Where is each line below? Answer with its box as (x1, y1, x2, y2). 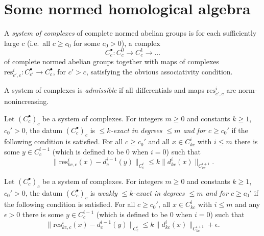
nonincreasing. (4, 96, 49, 107)
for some (73, 37, 100, 48)
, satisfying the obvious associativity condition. (86, 66, 233, 76)
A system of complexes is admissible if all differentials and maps (4, 85, 205, 95)
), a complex (121, 37, 160, 48)
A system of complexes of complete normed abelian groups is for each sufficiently (4, 28, 257, 38)
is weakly (90, 187, 117, 198)
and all (148, 136, 170, 147)
